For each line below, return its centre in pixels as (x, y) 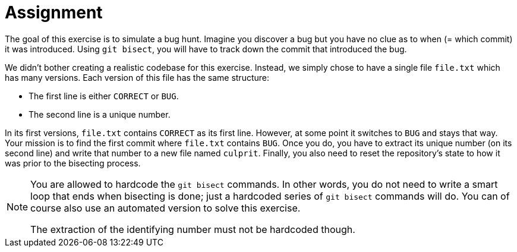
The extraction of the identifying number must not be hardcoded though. (193, 229)
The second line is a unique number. (100, 114)
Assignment (54, 12)
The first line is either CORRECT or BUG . (104, 96)
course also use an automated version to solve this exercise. (165, 208)
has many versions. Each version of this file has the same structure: (137, 77)
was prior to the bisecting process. (73, 163)
